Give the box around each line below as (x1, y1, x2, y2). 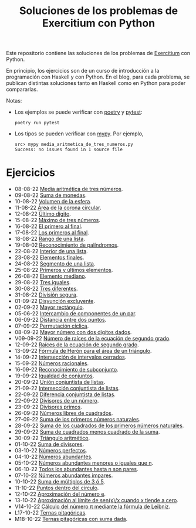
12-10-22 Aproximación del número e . (14, 490, 106, 498)
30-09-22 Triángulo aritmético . (14, 435, 90, 442)
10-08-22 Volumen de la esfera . (14, 198, 92, 205)
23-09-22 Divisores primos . (14, 403, 82, 411)
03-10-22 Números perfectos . (14, 447, 87, 454)
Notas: (6, 97, 22, 104)
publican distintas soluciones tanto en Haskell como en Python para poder (6, 80, 186, 87)
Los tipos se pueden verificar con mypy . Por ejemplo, (14, 130, 144, 137)
